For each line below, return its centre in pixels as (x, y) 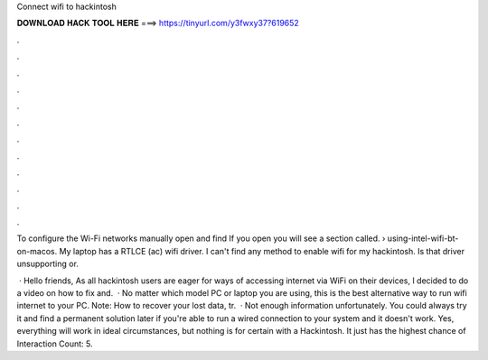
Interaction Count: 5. (55, 344)
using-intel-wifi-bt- (423, 238)
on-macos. (37, 251)
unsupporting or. (47, 264)
